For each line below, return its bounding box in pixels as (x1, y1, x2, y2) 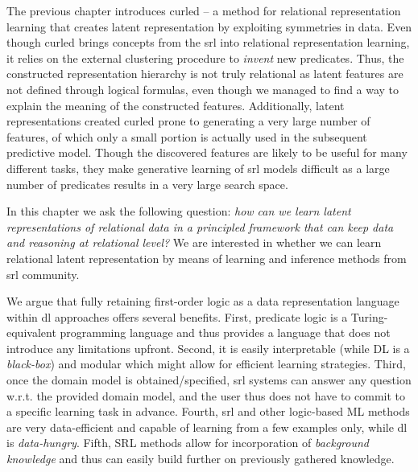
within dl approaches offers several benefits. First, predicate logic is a (6, 308, 348, 325)
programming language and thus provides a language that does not (60, 324, 391, 341)
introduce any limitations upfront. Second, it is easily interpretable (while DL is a (6, 339, 410, 356)
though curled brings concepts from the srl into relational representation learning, (6, 34, 410, 51)
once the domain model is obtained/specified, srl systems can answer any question (6, 371, 412, 388)
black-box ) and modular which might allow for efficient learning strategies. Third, (6, 355, 406, 372)
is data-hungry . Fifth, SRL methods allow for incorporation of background (6, 434, 369, 451)
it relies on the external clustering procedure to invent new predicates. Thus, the (6, 49, 404, 66)
